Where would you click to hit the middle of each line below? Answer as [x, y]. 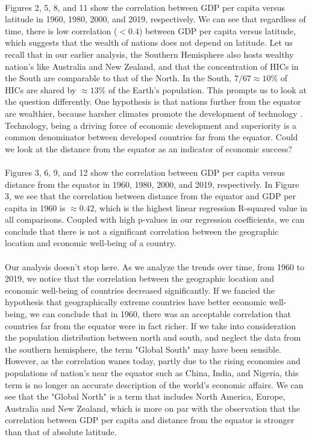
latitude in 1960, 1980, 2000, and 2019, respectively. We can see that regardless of [155, 19]
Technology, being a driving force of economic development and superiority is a [151, 125]
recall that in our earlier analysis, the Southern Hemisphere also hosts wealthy [149, 54]
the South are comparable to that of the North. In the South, [118, 78]
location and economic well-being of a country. [91, 243]
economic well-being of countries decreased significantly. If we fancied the [140, 290]
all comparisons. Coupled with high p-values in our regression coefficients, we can [155, 219]
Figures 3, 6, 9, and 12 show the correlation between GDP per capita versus [145, 172]
